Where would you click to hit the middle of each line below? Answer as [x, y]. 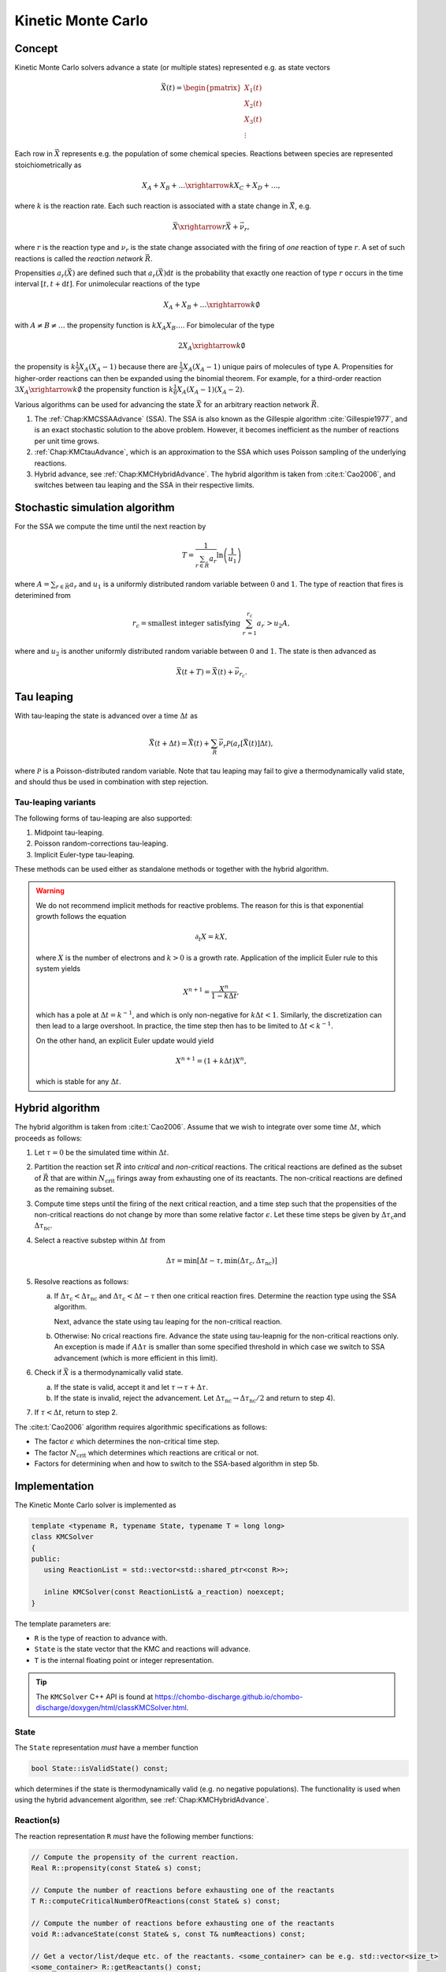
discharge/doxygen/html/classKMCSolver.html [111, 1707]
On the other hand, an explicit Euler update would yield [125, 1040]
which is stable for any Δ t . [78, 1081]
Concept [36, 49]
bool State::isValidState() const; [100, 1768]
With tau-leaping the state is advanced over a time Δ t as [106, 716]
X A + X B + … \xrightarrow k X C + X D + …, [211, 186]
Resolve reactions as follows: [82, 1281]
